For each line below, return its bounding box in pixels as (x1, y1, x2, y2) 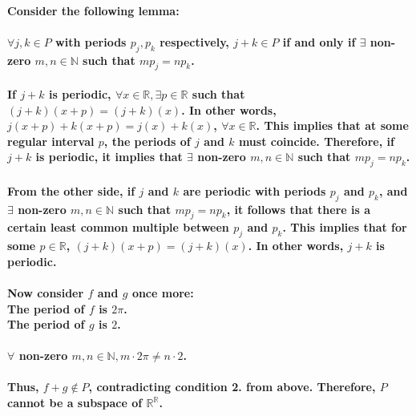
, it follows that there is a (226, 200, 371, 217)
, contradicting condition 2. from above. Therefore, (88, 378, 376, 395)
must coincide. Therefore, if (238, 132, 394, 149)
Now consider (7, 284, 84, 301)
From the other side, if (7, 182, 135, 199)
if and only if (282, 33, 356, 50)
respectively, (160, 33, 229, 50)
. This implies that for (282, 219, 407, 236)
